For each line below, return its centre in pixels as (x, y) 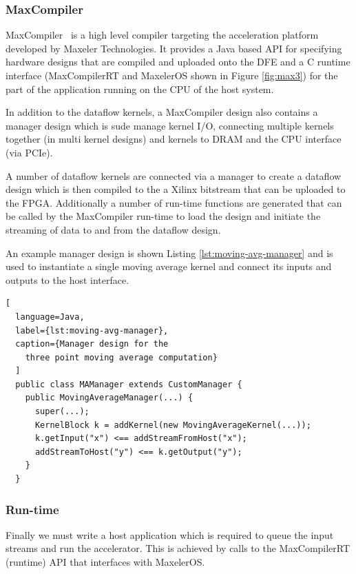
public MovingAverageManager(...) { (109, 398)
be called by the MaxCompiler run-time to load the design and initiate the (163, 216)
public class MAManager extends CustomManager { (129, 384)
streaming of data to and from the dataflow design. (113, 229)
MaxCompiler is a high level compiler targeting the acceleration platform (162, 35)
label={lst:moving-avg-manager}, (92, 330)
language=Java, (50, 317)
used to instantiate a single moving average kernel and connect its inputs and (169, 266)
